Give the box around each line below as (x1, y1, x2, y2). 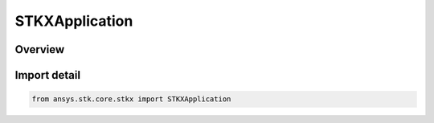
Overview (14, 43, 65, 56)
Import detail (14, 68, 80, 82)
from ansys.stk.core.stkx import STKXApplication (31, 95, 231, 104)
